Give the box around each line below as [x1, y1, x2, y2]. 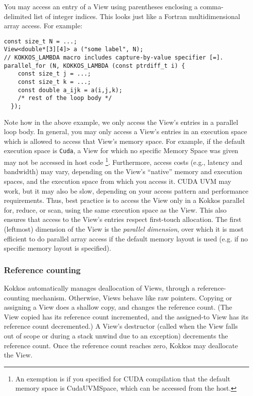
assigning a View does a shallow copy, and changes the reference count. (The [4, 302, 233, 312]
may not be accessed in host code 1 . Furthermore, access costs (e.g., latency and [4, 156, 243, 167]
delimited [4, 11, 32, 21]
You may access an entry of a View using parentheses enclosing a [4, 1, 198, 11]
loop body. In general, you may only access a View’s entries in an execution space [4, 126, 247, 137]
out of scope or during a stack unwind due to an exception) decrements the [4, 330, 228, 340]
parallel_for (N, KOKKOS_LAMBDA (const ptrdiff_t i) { [4, 62, 185, 69]
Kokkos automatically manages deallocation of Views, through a [4, 282, 196, 293]
